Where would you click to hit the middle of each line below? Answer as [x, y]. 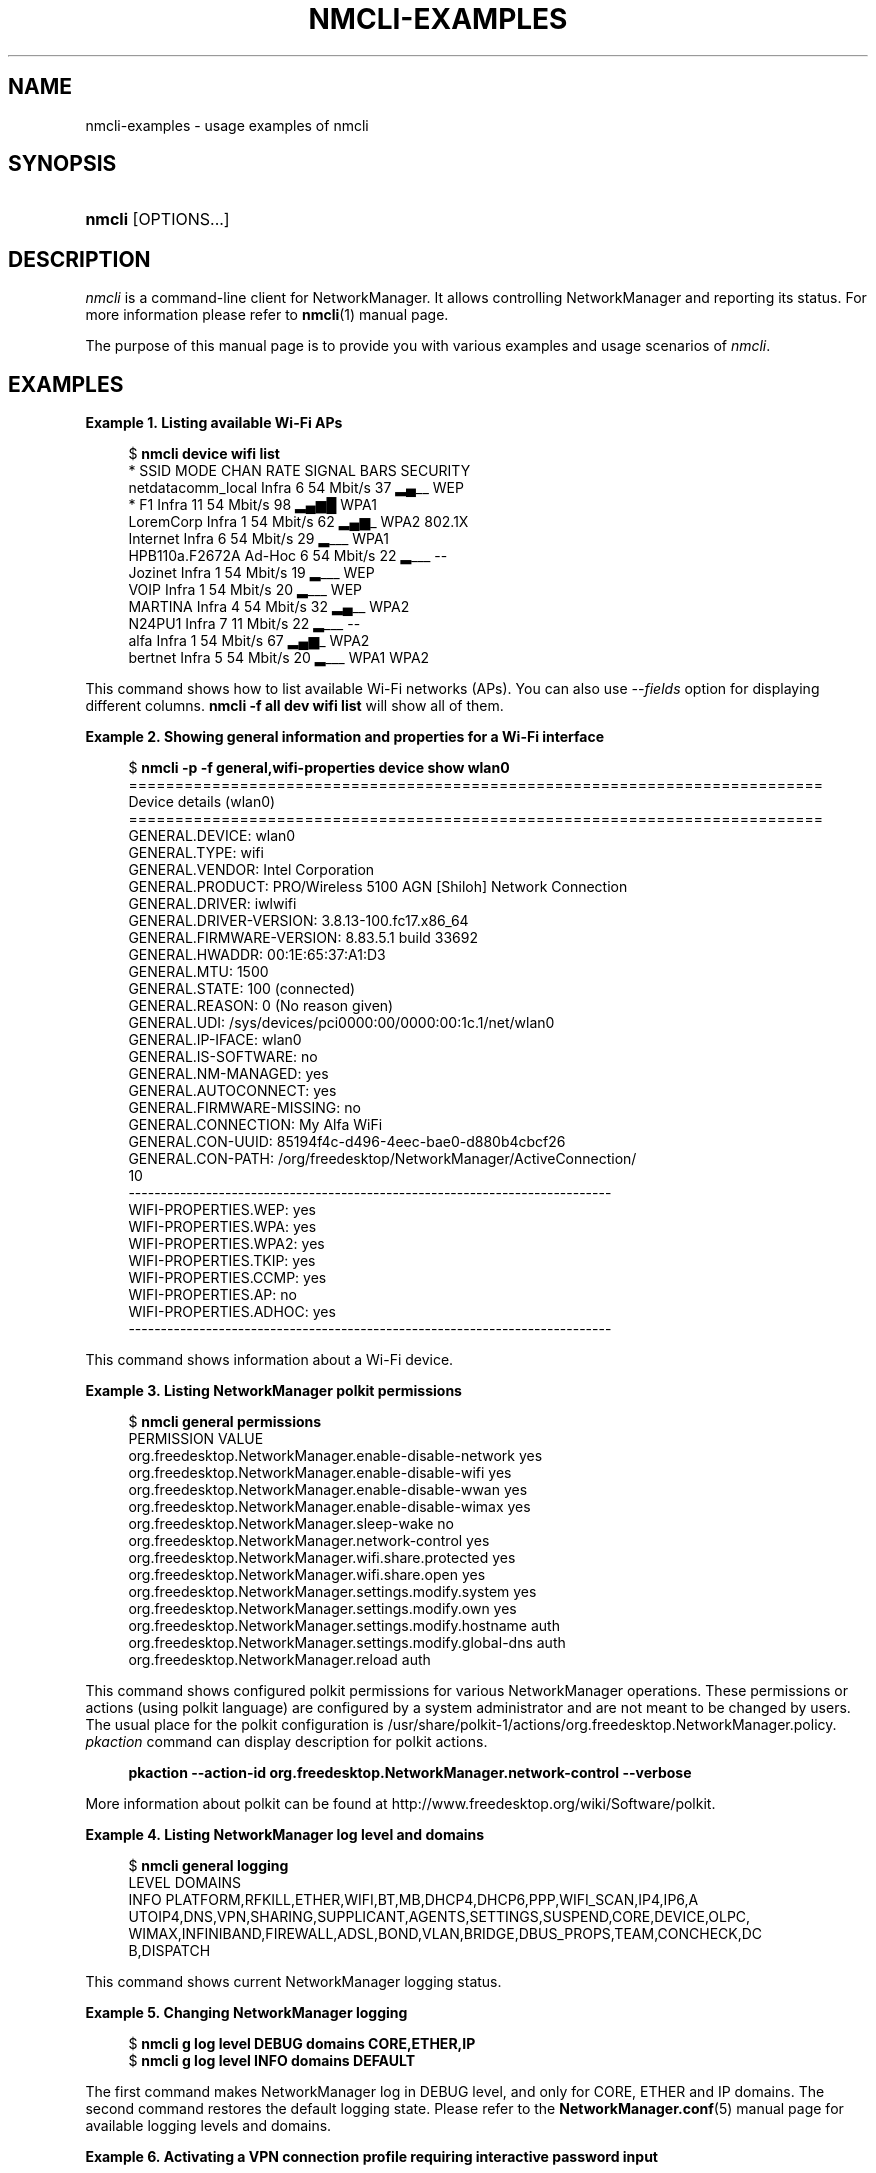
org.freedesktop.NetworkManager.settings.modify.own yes [322, 1609]
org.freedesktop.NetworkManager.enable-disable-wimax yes [329, 1507]
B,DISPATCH [169, 1951]
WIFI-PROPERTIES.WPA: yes [222, 1227]
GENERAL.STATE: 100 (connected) [242, 989]
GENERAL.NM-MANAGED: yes [228, 1074]
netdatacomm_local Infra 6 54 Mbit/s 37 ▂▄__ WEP [296, 488]
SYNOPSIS [62, 164]
